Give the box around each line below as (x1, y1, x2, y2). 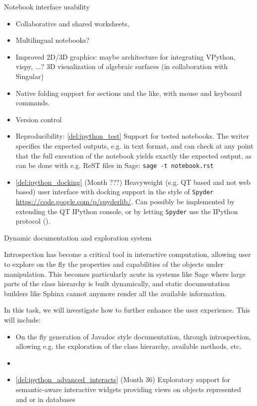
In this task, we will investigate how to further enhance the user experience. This (4, 305, 250, 315)
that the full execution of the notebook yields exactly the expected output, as (15, 150, 252, 161)
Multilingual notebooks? (15, 35, 90, 45)
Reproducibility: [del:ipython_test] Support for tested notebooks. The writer (15, 131, 249, 141)
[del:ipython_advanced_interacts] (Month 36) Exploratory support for (15, 374, 231, 385)
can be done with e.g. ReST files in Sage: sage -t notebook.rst (15, 160, 214, 170)
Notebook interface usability (4, 1, 90, 11)
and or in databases (15, 394, 75, 404)
